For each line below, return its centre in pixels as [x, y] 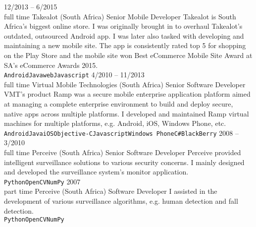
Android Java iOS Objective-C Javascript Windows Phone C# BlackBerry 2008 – [121, 133]
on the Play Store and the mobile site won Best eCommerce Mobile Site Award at [128, 55]
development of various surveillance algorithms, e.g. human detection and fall [121, 201]
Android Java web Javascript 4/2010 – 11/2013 [74, 75]
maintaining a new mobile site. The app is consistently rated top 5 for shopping [125, 45]
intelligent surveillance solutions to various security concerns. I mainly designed [124, 162]
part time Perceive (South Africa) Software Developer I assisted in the [111, 191]
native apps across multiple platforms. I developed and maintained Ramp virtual [127, 113]
